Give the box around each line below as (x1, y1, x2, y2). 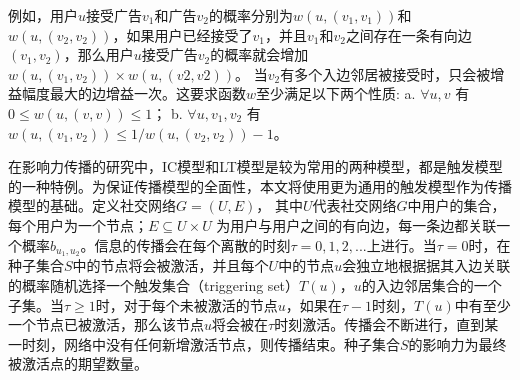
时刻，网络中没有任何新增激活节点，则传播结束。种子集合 (21, 333, 400, 354)
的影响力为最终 (408, 333, 507, 354)
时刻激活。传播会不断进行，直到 (274, 314, 485, 335)
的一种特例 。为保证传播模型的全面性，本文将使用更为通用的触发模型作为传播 (8, 175, 512, 196)
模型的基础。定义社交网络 (8, 195, 176, 216)
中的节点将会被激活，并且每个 (72, 255, 269, 276)
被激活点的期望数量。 (8, 353, 148, 374)
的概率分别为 (208, 5, 293, 25)
